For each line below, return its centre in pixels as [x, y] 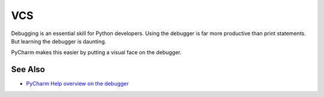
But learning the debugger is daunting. [59, 41]
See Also [28, 69]
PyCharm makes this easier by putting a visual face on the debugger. [96, 52]
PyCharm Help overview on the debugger [77, 84]
